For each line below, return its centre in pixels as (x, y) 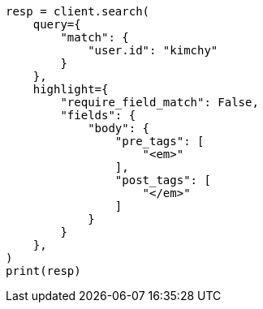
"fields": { (98, 115)
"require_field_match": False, (160, 102)
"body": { (119, 128)
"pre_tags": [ (160, 141)
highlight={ (71, 89)
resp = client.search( (78, 11)
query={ (57, 24)
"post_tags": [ (163, 180)
